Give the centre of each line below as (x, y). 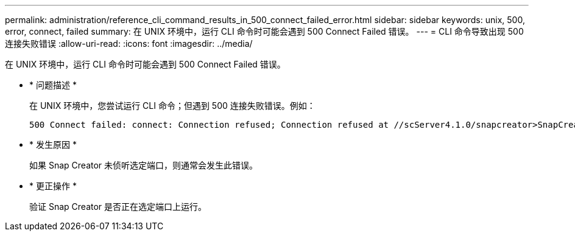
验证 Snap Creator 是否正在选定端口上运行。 (118, 206)
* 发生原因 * (53, 144)
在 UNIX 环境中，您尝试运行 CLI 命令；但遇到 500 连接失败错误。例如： (172, 106)
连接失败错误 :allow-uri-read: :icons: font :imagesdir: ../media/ (129, 43)
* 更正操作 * (53, 186)
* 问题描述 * (53, 85)
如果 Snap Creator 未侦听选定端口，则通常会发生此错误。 (144, 165)
